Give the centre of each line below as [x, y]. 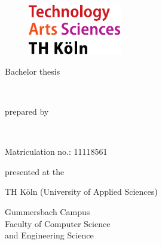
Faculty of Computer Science [58, 223]
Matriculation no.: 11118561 [56, 151]
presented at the [35, 171]
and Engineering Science [49, 235]
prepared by [27, 111]
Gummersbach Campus [48, 211]
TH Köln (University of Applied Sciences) [81, 192]
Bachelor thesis [33, 71]
